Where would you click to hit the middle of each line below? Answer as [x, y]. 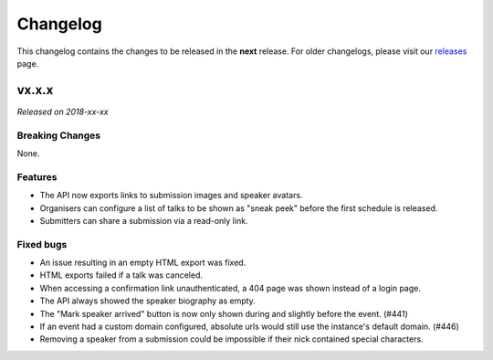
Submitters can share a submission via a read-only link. [144, 220]
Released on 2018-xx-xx [63, 111]
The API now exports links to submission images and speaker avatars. [171, 196]
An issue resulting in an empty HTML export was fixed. [143, 263]
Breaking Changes [59, 135]
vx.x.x [35, 90]
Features [37, 176]
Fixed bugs [42, 244]
